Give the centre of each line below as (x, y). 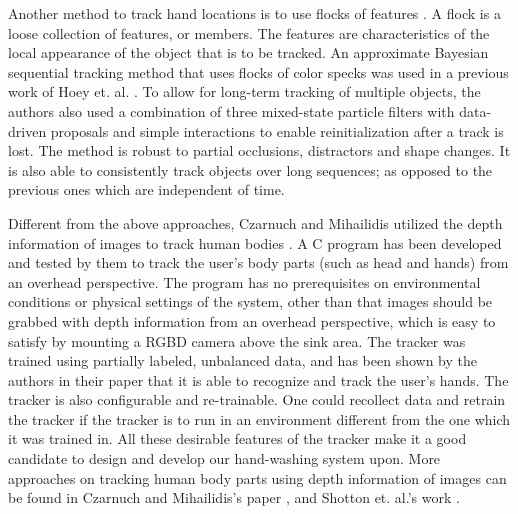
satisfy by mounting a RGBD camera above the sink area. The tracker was (237, 340)
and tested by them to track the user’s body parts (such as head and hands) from (258, 262)
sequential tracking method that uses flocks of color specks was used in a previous (258, 71)
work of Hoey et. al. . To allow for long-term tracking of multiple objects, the (244, 91)
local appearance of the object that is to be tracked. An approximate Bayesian (248, 52)
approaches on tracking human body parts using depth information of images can (257, 477)
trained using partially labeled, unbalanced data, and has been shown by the (242, 360)
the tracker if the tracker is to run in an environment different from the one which (259, 418)
